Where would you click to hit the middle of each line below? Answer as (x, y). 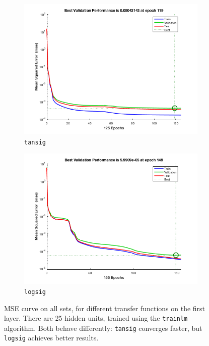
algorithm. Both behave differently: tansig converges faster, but (103, 328)
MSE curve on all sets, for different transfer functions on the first (105, 308)
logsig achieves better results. (51, 338)
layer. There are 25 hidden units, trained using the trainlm (96, 318)
